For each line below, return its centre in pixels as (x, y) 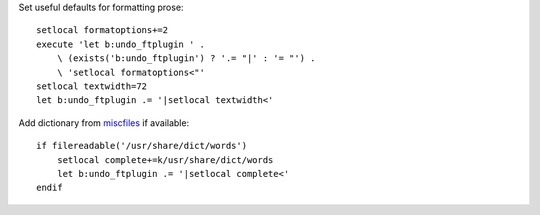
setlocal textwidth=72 (92, 86)
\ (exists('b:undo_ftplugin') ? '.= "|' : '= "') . (186, 58)
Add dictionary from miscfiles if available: (104, 122)
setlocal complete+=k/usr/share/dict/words (165, 159)
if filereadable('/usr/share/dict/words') (142, 146)
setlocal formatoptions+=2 (102, 30)
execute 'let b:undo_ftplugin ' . (120, 44)
